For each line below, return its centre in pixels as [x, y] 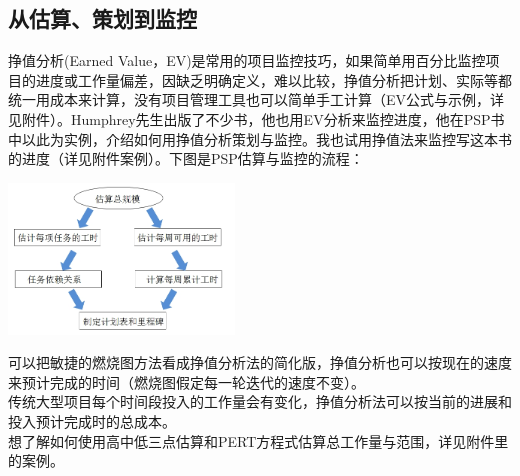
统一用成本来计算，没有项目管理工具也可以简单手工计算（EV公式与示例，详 [256, 99]
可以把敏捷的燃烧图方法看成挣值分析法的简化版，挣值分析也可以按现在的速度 [260, 362]
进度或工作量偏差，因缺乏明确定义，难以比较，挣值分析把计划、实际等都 [273, 79]
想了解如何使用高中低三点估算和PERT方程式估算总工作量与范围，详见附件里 [258, 440]
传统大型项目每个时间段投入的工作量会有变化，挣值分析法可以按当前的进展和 [260, 401]
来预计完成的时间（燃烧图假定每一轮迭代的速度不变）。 [186, 381]
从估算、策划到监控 [102, 18]
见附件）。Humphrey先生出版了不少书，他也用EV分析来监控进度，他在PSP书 [256, 118]
